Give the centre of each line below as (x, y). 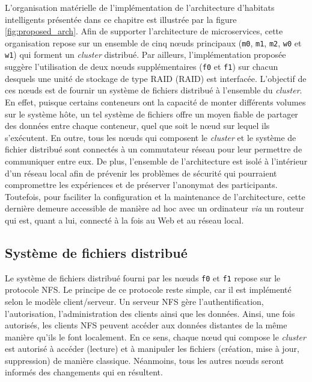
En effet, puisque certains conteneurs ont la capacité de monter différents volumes (155, 102)
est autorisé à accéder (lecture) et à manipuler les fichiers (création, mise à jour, (152, 349)
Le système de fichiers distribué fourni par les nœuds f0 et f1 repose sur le (143, 277)
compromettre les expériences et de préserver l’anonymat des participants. (141, 185)
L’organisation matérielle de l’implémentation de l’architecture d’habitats (140, 7)
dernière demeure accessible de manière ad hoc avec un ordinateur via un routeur (154, 208)
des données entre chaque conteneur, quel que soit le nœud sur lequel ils (137, 126)
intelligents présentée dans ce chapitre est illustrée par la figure (121, 19)
